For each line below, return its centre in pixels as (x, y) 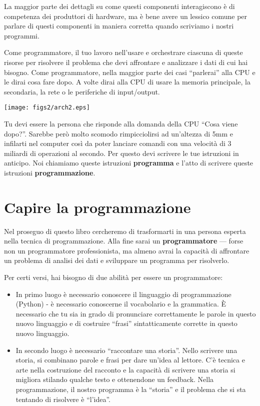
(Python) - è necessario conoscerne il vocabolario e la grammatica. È (121, 304)
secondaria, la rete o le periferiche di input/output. (82, 91)
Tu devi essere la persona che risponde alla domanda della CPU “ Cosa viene (121, 123)
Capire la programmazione (97, 207)
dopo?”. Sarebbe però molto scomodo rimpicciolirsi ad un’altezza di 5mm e (119, 133)
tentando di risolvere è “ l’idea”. (63, 399)
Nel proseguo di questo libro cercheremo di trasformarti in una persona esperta (125, 231)
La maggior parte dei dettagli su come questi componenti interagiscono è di (119, 6)
